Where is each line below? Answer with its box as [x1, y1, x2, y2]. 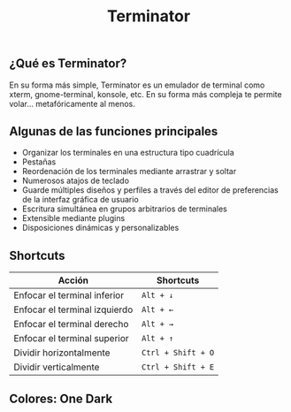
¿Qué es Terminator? [9, 56, 127, 72]
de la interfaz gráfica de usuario [21, 195, 139, 205]
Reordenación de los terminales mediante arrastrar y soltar [21, 166, 237, 177]
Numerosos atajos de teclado [21, 175, 130, 187]
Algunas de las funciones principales [9, 124, 218, 139]
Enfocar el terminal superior [13, 332, 130, 345]
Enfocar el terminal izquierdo [13, 303, 134, 316]
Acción [57, 274, 88, 286]
